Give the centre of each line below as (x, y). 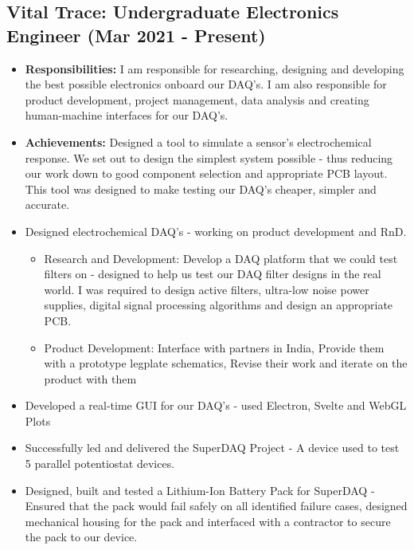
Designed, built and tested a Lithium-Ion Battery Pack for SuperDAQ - (200, 490)
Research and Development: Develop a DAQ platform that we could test (221, 258)
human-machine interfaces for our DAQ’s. (127, 115)
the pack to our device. (81, 537)
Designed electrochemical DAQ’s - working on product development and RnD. (216, 231)
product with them (90, 378)
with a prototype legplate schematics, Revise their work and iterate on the (226, 363)
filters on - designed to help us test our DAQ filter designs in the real (213, 274)
